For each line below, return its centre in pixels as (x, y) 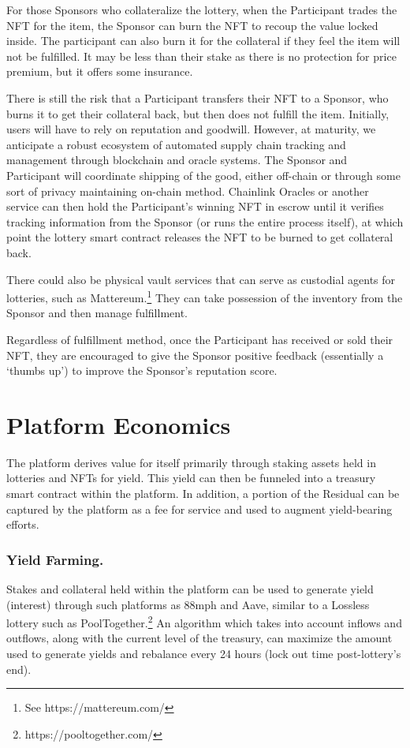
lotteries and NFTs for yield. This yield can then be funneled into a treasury (191, 478)
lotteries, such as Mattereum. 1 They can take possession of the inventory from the (205, 296)
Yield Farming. (55, 559)
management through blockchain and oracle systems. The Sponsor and (177, 160)
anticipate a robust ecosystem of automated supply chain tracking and (176, 144)
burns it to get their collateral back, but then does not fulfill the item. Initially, (198, 113)
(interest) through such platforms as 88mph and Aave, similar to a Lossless (188, 604)
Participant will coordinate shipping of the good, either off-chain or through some (203, 175)
